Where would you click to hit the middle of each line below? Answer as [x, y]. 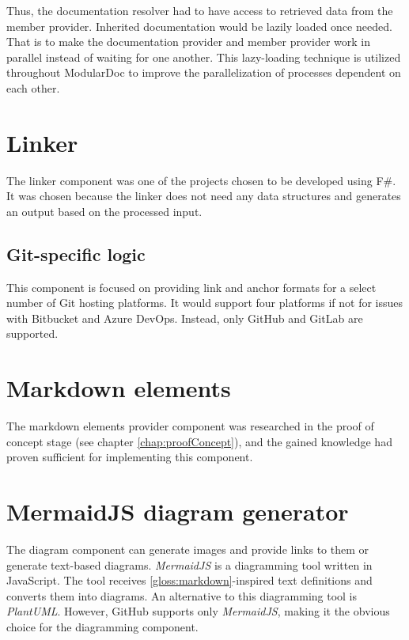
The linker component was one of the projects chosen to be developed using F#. [201, 180]
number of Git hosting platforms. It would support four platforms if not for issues [205, 303]
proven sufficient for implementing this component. [130, 457]
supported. [32, 333]
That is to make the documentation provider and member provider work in [188, 42]
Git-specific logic [76, 254]
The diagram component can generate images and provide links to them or [188, 549]
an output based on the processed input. [104, 211]
